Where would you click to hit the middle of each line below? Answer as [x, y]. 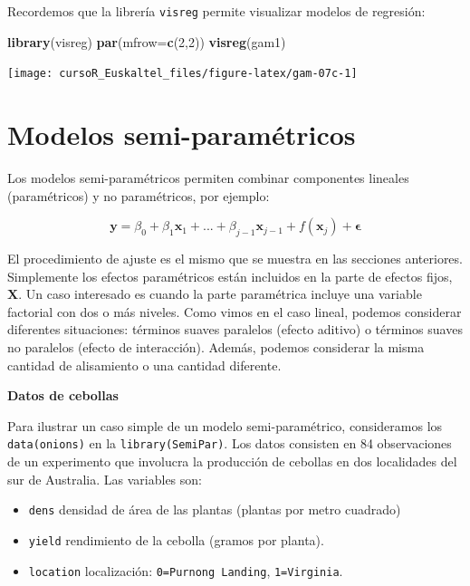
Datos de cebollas [63, 395]
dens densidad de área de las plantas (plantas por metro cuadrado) [215, 509]
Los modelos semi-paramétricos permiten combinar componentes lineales [208, 178]
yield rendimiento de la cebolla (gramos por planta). [176, 539]
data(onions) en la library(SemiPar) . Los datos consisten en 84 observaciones [230, 443]
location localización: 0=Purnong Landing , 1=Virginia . [186, 570]
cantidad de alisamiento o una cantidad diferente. [144, 365]
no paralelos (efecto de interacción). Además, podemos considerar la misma [216, 346]
